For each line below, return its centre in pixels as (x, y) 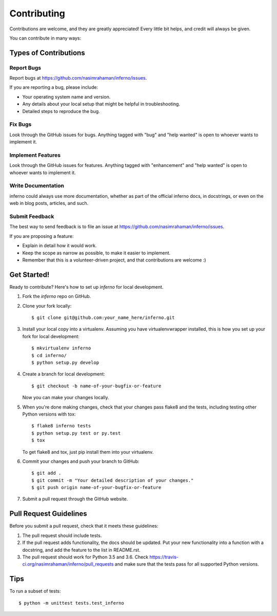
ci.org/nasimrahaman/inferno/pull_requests (68, 564)
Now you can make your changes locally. (66, 398)
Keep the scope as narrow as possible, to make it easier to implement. (96, 253)
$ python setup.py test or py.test (76, 433)
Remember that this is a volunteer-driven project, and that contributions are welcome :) (114, 260)
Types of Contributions (47, 53)
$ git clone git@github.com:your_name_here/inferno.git (103, 318)
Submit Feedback (32, 217)
